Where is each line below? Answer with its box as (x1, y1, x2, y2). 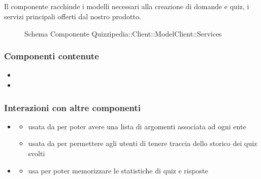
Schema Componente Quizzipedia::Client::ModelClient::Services (24, 28, 222, 39)
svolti (28, 148, 45, 158)
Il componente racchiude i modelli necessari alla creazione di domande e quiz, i (4, 1, 249, 12)
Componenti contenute (4, 50, 99, 62)
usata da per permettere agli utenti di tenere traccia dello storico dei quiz (28, 138, 257, 149)
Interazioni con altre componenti (4, 101, 141, 114)
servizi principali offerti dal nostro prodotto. (4, 11, 141, 21)
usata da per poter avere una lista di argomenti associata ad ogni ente (28, 121, 246, 131)
